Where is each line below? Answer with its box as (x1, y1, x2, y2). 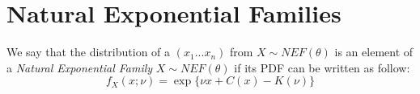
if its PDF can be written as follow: (234, 59, 410, 76)
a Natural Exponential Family (6, 59, 153, 76)
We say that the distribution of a (6, 43, 171, 60)
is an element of (334, 43, 414, 60)
